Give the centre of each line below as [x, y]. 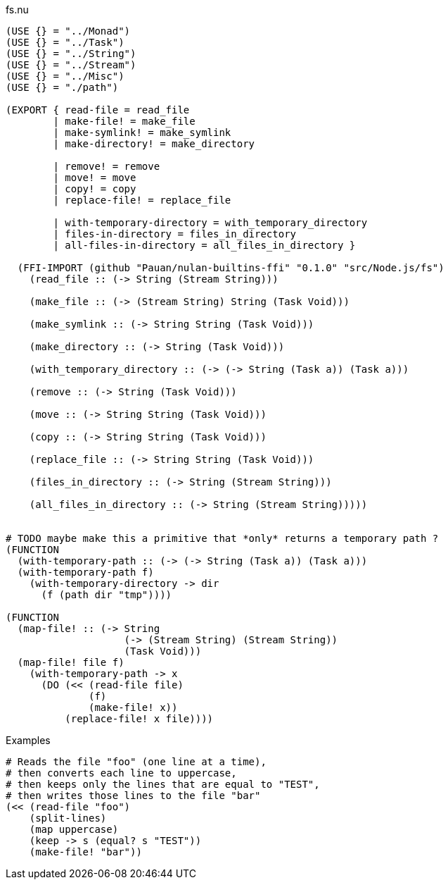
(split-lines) [68, 818]
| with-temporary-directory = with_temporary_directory [210, 223]
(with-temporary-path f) [85, 572]
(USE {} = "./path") [62, 87]
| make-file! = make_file [124, 121]
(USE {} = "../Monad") [68, 31]
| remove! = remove [107, 166]
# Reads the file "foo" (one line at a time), [136, 762]
